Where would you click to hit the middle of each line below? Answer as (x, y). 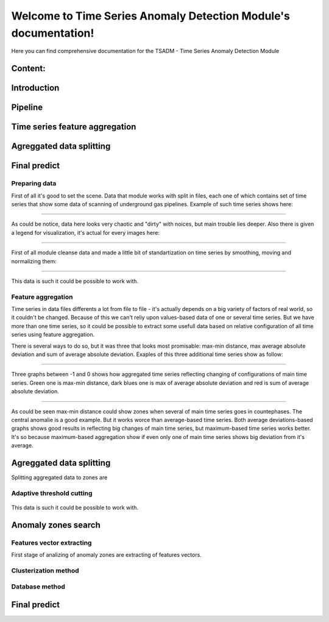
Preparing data (34, 184)
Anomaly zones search (56, 525)
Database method (38, 587)
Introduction (35, 88)
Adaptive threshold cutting (52, 493)
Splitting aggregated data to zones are (59, 477)
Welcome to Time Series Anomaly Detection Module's (151, 16)
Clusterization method (45, 570)
